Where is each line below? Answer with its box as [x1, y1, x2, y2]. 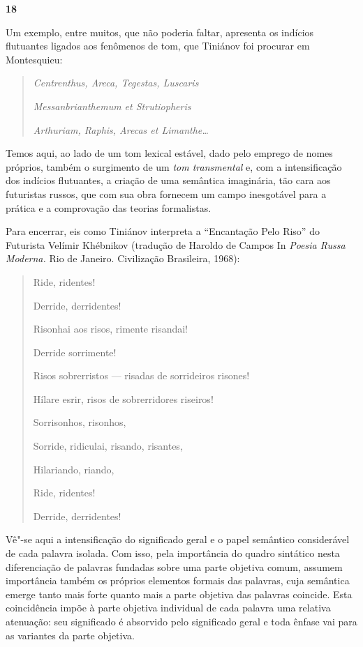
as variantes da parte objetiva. [6, 627, 135, 642]
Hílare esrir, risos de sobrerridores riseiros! [33, 391, 214, 406]
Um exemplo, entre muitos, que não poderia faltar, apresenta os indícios [6, 24, 314, 39]
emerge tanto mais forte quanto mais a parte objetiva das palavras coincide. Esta [6, 586, 353, 601]
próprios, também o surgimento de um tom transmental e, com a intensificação [6, 159, 342, 174]
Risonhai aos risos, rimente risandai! [33, 321, 188, 336]
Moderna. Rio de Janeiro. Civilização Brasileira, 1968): [6, 251, 240, 266]
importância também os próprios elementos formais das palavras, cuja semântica [6, 573, 350, 588]
